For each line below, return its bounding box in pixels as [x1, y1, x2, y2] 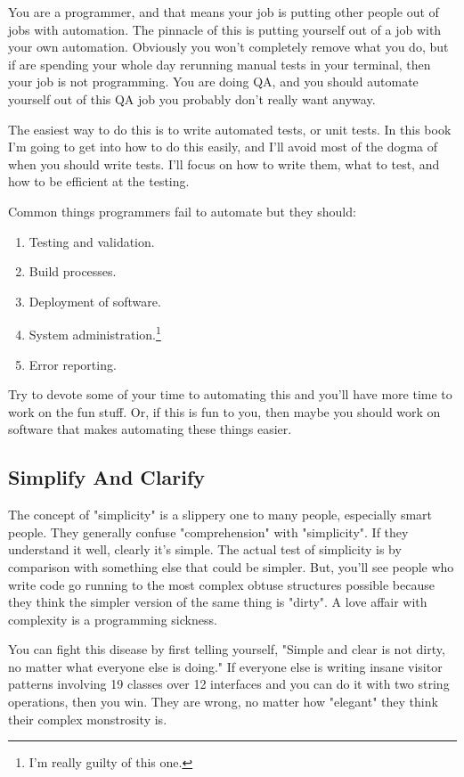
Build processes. [28, 262, 117, 281]
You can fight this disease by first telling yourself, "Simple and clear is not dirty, [8, 640, 445, 658]
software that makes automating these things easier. [8, 420, 292, 438]
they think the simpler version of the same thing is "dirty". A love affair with [8, 593, 427, 611]
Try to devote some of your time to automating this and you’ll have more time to [8, 385, 452, 404]
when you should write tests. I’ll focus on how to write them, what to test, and [8, 154, 440, 173]
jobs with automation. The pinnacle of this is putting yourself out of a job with [8, 20, 442, 38]
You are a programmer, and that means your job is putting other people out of [8, 3, 439, 20]
